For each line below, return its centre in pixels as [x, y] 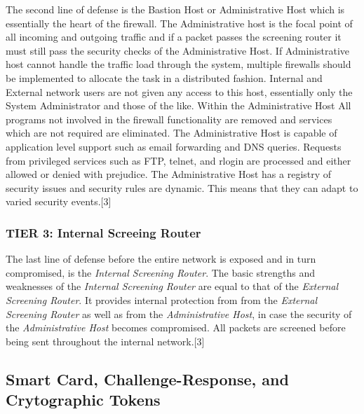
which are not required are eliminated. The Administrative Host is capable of [171, 133]
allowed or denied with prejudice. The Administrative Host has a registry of [169, 174]
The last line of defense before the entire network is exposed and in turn [161, 259]
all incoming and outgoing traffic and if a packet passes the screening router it [174, 37]
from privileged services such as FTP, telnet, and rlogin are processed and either [178, 160]
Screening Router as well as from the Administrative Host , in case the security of [179, 313]
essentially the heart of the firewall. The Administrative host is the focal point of [179, 23]
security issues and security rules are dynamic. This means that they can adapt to [182, 187]
